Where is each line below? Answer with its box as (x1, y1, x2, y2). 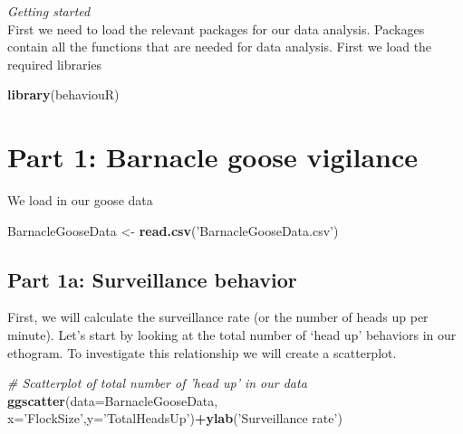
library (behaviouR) (7, 85, 120, 104)
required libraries (7, 54, 102, 73)
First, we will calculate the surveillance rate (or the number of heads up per (7, 307, 429, 326)
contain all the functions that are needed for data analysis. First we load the (7, 37, 432, 56)
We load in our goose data (7, 191, 153, 210)
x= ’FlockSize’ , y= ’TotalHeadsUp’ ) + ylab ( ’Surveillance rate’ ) (7, 409, 342, 428)
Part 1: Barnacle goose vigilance (7, 138, 419, 175)
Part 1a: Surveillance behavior (7, 265, 297, 293)
